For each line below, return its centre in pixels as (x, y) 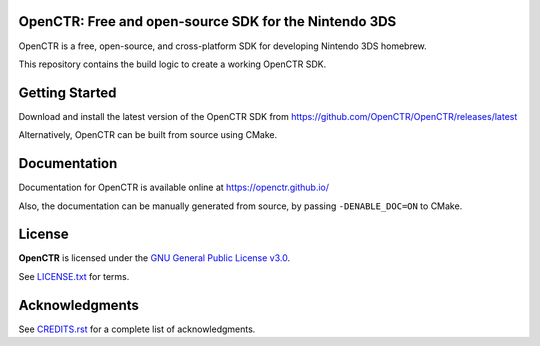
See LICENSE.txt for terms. (74, 276)
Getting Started (67, 92)
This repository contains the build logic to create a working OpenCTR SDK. (172, 64)
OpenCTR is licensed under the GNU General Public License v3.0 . (154, 258)
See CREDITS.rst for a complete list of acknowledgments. (137, 329)
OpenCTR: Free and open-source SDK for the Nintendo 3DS (207, 21)
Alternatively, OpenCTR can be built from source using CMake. (148, 135)
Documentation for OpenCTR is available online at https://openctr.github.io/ (174, 187)
